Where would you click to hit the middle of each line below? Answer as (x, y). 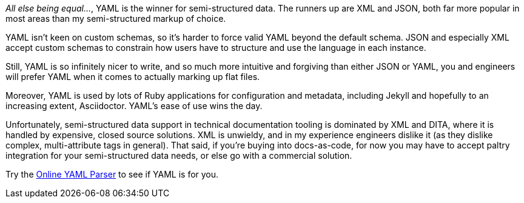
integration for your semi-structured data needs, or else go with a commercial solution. (179, 155)
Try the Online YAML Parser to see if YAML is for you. (112, 174)
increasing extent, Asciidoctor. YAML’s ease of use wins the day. (134, 106)
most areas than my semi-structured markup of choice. (116, 18)
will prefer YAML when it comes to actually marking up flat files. (133, 77)
